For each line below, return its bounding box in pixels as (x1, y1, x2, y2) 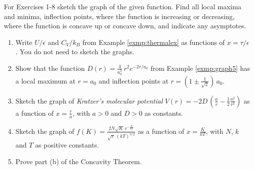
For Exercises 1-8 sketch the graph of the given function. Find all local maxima (4, 1, 242, 11)
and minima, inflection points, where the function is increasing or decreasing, (4, 11, 235, 21)
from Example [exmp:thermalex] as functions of (82, 37, 225, 47)
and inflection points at (98, 75, 169, 85)
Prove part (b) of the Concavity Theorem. (15, 156, 142, 167)
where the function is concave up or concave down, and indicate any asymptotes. (4, 21, 246, 31)
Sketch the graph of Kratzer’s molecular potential (15, 95, 163, 106)
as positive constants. (35, 140, 99, 150)
